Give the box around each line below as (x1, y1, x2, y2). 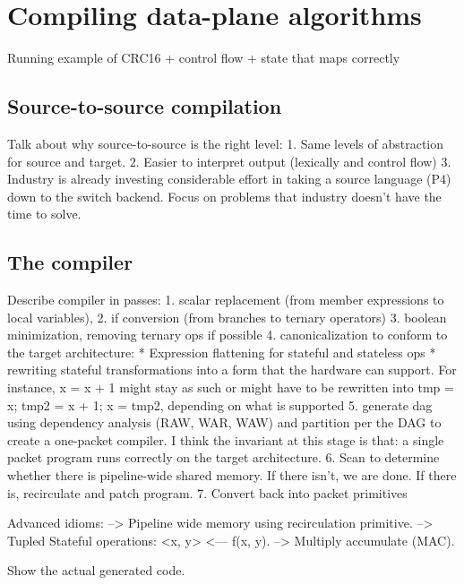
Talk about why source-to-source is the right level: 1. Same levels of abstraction (7, 133, 444, 152)
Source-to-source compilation (7, 92, 282, 120)
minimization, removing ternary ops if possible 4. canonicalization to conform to (7, 325, 448, 344)
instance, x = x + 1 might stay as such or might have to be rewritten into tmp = (7, 378, 454, 397)
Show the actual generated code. (7, 561, 185, 580)
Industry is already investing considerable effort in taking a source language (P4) (7, 169, 451, 188)
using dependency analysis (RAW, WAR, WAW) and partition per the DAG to (7, 413, 442, 432)
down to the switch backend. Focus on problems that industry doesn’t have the (7, 186, 442, 205)
